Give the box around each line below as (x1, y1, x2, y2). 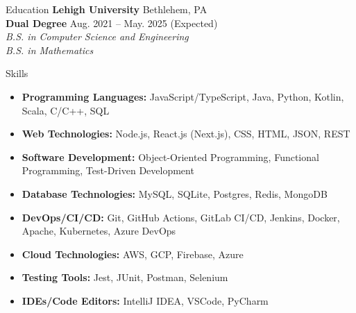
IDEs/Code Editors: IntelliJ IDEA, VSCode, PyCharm (22, 293, 269, 307)
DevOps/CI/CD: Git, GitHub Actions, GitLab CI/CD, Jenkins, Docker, (22, 210, 340, 224)
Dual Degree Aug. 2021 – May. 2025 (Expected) (6, 15, 218, 30)
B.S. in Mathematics (6, 42, 94, 57)
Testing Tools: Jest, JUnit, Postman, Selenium (22, 270, 228, 285)
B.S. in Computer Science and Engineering (6, 29, 189, 44)
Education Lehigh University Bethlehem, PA (6, 2, 207, 16)
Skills (6, 66, 28, 81)
